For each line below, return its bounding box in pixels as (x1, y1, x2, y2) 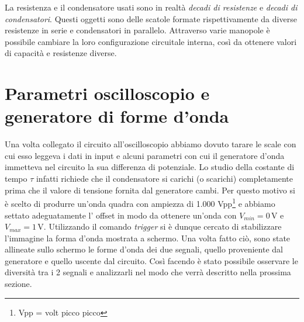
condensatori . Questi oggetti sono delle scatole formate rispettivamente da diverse (5, 12, 297, 25)
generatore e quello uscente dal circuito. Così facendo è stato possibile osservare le (5, 254, 298, 266)
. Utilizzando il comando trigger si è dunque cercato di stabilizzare (43, 220, 282, 233)
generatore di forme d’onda (5, 104, 229, 128)
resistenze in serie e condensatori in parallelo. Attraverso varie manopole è (5, 24, 270, 36)
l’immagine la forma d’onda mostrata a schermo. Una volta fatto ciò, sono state (5, 231, 291, 244)
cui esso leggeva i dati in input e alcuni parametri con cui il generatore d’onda (5, 149, 285, 161)
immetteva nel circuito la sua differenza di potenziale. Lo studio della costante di (5, 161, 295, 173)
